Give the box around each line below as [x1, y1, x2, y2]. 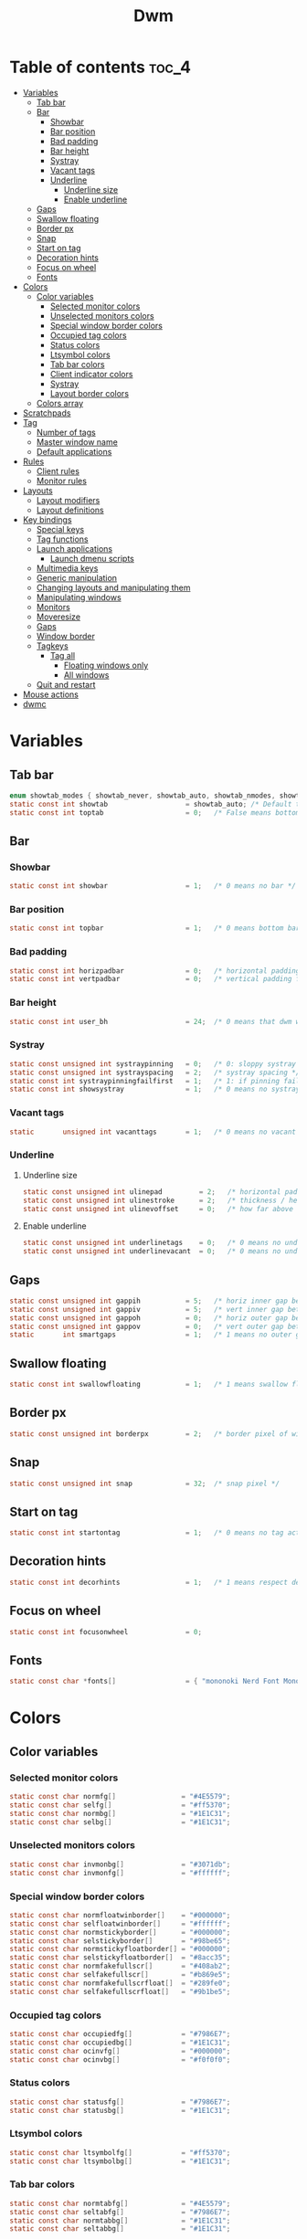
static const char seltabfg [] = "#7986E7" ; [9, 2207, 231, 2216]
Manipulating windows [36, 591, 122, 603]
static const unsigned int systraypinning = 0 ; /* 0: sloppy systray [9, 1059, 297, 1069]
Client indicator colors [49, 368, 133, 379]
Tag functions [36, 533, 89, 544]
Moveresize [36, 611, 80, 622]
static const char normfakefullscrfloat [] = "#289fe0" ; [9, 1979, 231, 1988]
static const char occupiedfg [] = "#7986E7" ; [9, 2029, 231, 2038]
